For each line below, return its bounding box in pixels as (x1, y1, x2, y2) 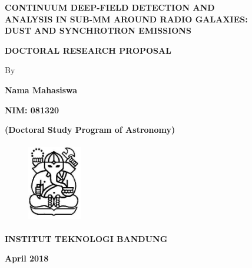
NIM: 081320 (5, 103, 59, 116)
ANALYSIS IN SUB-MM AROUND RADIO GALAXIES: (5, 12, 248, 25)
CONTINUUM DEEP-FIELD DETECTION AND (5, 1, 215, 13)
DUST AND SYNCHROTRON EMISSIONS (5, 24, 191, 37)
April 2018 (5, 252, 49, 264)
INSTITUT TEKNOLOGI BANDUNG (5, 232, 168, 244)
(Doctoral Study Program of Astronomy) (5, 123, 175, 136)
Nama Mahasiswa (5, 83, 78, 96)
